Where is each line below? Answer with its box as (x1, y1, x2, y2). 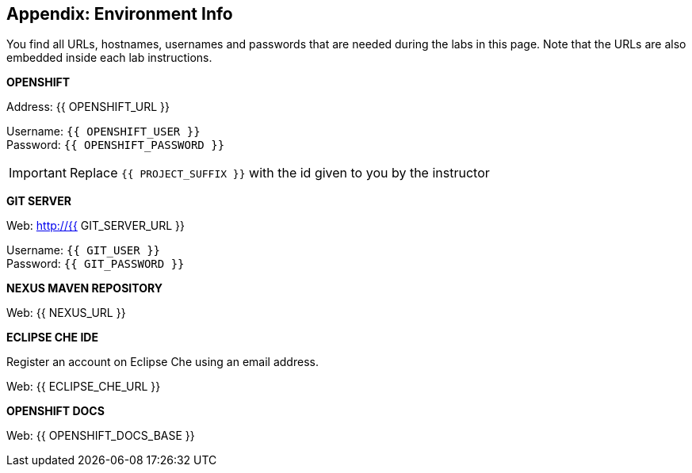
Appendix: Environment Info (6, 4, 233, 24)
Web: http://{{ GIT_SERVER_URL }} (6, 219, 185, 233)
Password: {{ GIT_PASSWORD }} (6, 257, 185, 271)
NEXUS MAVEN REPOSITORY (6, 281, 162, 296)
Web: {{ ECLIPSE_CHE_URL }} (6, 380, 161, 394)
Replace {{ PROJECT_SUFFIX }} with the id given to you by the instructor (69, 165, 490, 181)
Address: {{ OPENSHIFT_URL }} (6, 100, 170, 114)
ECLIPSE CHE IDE (6, 330, 98, 345)
